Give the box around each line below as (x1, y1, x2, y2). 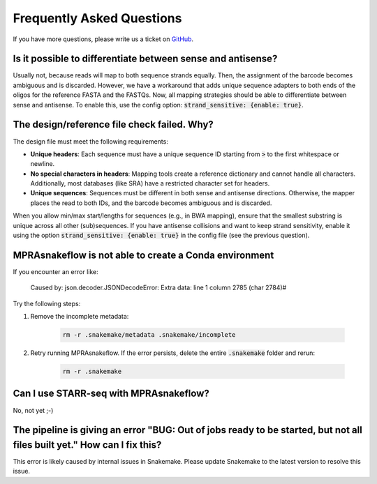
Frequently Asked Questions (13, 10, 182, 26)
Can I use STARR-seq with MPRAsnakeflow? (13, 388, 209, 400)
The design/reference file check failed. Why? (13, 119, 214, 130)
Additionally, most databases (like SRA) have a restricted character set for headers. (30, 179, 270, 188)
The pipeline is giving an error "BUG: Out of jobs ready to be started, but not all (13, 424, 362, 436)
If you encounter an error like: (13, 267, 98, 275)
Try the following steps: (13, 299, 81, 308)
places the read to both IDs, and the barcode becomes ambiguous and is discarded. (30, 199, 272, 207)
